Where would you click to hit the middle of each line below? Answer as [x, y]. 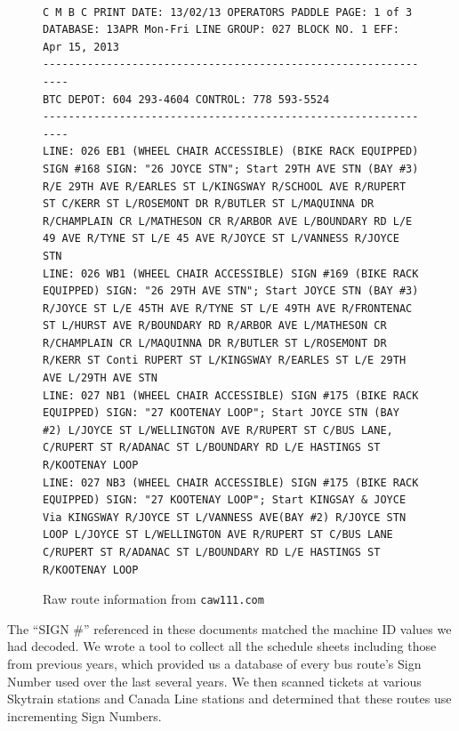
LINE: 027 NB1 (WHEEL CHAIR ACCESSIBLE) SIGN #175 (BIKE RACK [231, 395]
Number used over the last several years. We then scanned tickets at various [214, 681]
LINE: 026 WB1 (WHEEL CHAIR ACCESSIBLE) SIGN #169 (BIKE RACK [231, 273]
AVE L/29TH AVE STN [100, 378]
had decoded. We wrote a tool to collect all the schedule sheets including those [222, 646]
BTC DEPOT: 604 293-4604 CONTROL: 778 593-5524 [186, 99]
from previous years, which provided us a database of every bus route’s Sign [214, 664]
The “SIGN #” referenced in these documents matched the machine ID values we [229, 628]
